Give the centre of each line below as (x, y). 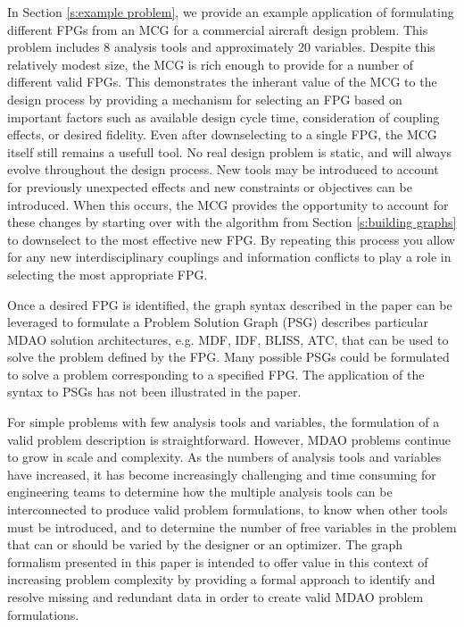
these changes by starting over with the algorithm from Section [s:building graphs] (232, 222)
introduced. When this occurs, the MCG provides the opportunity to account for (228, 204)
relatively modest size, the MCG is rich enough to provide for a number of (211, 64)
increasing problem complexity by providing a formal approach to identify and (221, 579)
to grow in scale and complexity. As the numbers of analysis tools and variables (224, 457)
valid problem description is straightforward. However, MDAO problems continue (229, 439)
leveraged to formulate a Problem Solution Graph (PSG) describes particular (218, 322)
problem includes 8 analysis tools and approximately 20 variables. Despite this (221, 47)
